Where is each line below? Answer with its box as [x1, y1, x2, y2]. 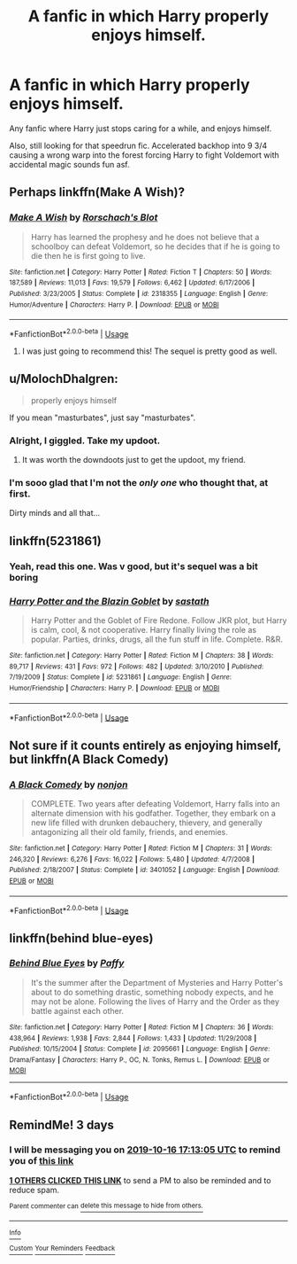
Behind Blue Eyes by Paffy [9, 957, 125, 970]
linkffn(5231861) [9, 534, 102, 549]
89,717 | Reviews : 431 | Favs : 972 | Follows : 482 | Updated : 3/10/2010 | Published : [9, 662, 263, 671]
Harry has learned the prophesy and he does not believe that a [30, 231, 260, 242]
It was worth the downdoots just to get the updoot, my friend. [21, 455, 246, 465]
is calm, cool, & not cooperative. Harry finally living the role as [30, 624, 257, 635]
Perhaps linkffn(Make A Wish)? [9, 184, 186, 200]
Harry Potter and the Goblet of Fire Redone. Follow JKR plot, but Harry [30, 614, 287, 626]
